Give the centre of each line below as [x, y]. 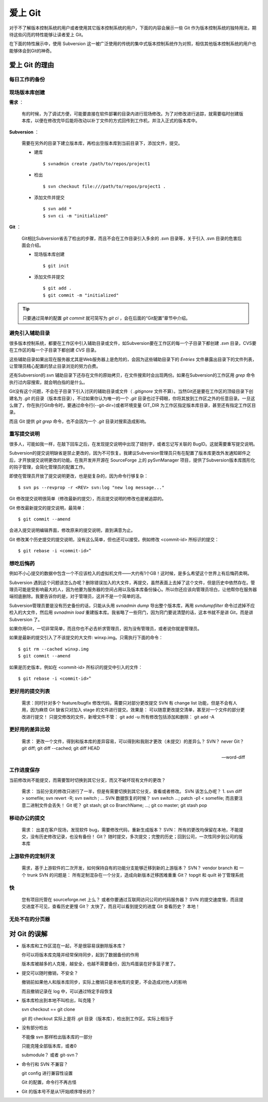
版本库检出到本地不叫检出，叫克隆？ [59, 1000]
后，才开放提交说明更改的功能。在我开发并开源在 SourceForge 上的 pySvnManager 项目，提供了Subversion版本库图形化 [132, 460]
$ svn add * [57, 209]
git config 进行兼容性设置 [47, 1073]
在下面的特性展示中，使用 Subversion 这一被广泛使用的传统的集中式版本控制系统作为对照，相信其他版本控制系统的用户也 [133, 44]
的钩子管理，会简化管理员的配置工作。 [48, 467]
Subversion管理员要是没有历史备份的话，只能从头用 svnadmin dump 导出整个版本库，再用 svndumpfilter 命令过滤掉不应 [132, 605]
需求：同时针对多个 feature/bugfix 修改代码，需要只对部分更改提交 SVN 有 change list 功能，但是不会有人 [130, 703]
